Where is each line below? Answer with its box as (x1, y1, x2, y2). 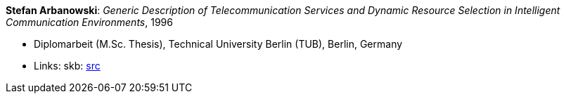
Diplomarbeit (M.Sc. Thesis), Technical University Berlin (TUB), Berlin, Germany (34, 38, 403, 50)
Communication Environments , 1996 (6, 16, 173, 28)
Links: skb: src (34, 60, 101, 72)
